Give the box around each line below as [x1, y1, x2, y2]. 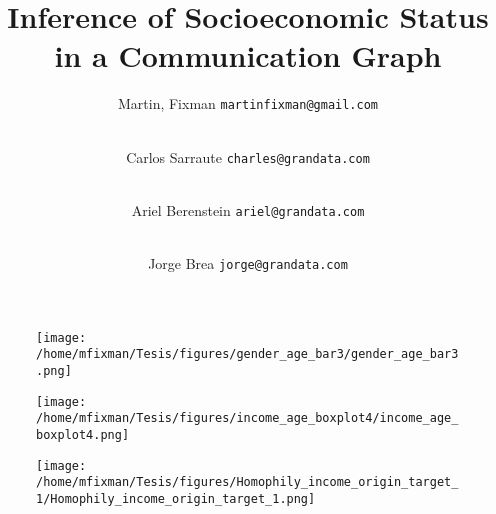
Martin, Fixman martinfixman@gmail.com [117, 93, 379, 114]
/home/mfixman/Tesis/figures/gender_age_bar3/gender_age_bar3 [36, 347, 459, 362]
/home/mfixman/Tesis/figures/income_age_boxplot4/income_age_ [36, 411, 459, 426]
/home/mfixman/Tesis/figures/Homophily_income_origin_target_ [36, 475, 459, 490]
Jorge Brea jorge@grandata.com [148, 253, 348, 274]
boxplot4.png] [36, 428, 130, 442]
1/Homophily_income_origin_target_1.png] [36, 491, 316, 506]
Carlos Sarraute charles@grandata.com [126, 146, 370, 167]
